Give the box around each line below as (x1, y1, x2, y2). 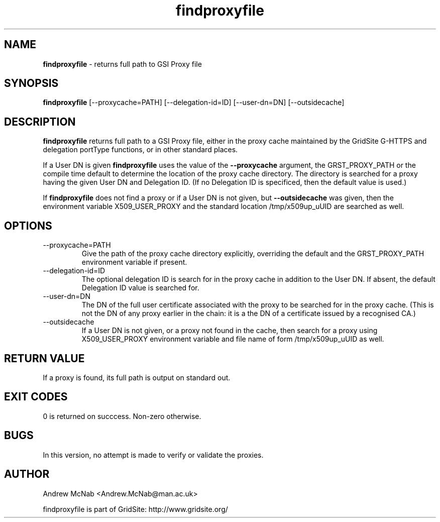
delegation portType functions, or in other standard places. (43, 145, 238, 154)
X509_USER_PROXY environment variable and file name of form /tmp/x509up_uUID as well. (81, 335, 384, 344)
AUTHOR (4, 468, 50, 481)
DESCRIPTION (4, 115, 76, 128)
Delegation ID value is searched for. (81, 283, 199, 292)
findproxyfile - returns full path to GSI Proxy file (43, 59, 202, 68)
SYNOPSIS (4, 77, 59, 90)
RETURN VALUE (4, 352, 85, 365)
